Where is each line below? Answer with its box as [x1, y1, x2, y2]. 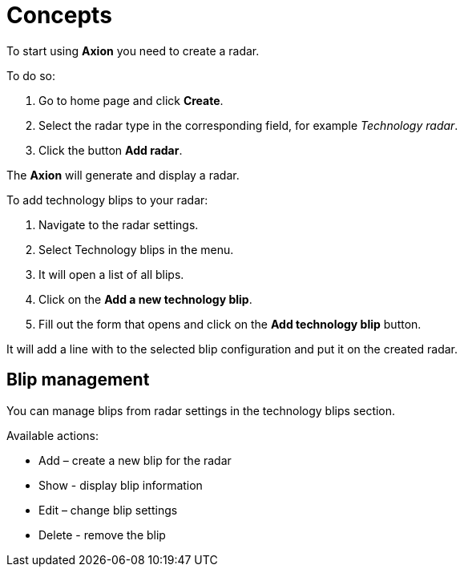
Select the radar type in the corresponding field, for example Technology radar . [38, 118, 458, 132]
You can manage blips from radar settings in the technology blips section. [6, 403, 396, 418]
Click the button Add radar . [38, 143, 183, 157]
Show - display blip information [38, 478, 203, 492]
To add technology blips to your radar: [6, 192, 208, 207]
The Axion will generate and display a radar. [6, 167, 240, 182]
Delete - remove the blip [38, 527, 166, 542]
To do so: [6, 68, 55, 83]
